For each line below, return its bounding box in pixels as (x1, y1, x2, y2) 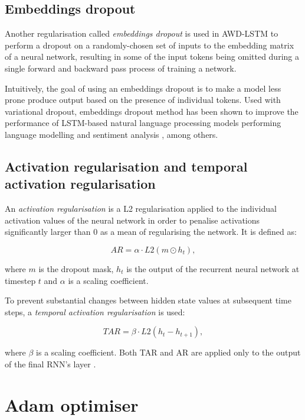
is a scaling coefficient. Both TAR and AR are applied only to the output (36, 346, 301, 358)
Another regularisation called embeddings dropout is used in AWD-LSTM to (5, 27, 278, 40)
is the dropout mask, (38, 262, 114, 274)
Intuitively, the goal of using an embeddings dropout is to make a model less (5, 82, 281, 94)
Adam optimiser (5, 392, 139, 416)
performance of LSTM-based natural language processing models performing (5, 117, 281, 129)
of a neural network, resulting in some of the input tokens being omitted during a (5, 50, 299, 63)
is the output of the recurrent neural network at (126, 262, 300, 274)
